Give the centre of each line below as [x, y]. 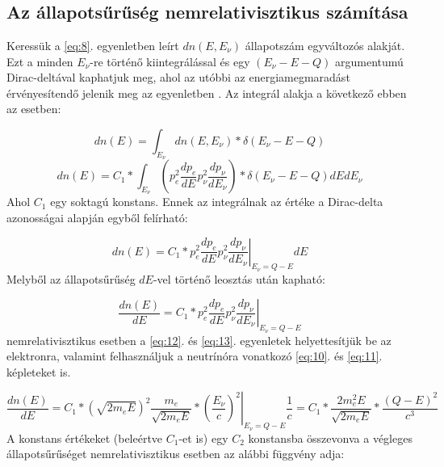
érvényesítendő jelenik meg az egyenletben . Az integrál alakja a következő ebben [207, 93]
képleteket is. [39, 371]
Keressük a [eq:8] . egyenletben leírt [93, 45]
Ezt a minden [40, 61]
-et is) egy [203, 438]
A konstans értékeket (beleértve [85, 438]
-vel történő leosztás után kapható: [239, 278]
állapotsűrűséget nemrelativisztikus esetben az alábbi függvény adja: [176, 454]
